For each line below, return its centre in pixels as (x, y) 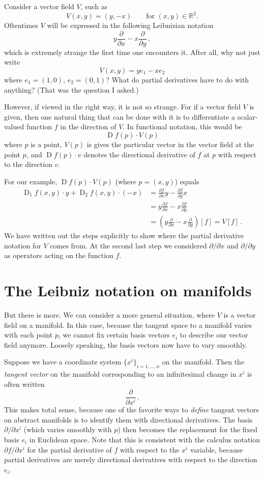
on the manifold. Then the (203, 362)
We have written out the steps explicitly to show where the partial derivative (124, 235)
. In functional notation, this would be (182, 126)
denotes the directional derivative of (139, 154)
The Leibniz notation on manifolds (128, 290)
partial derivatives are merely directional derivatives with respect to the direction (131, 459)
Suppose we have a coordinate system (63, 362)
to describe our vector (214, 335)
